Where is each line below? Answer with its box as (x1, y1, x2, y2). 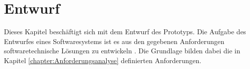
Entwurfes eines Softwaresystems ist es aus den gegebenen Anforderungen (4, 36, 225, 46)
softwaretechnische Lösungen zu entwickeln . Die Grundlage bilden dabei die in (4, 46, 241, 56)
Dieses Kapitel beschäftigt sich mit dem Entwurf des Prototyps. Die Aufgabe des (4, 26, 246, 37)
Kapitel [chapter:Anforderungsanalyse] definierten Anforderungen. (4, 55, 202, 65)
